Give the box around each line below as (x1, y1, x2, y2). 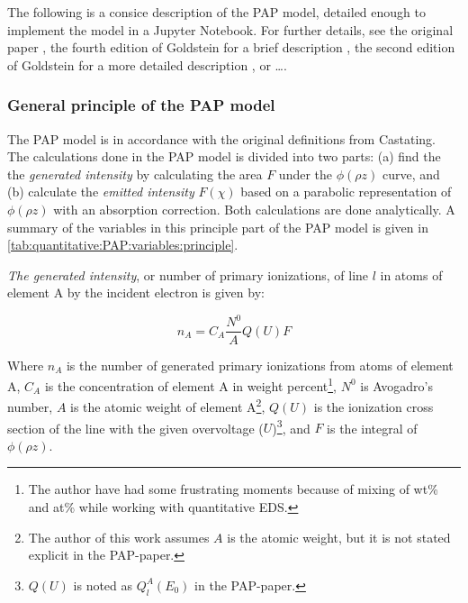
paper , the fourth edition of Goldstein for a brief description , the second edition (7, 38, 455, 57)
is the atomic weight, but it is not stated (227, 527, 451, 546)
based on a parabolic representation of (240, 182, 452, 201)
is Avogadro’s (360, 376, 433, 395)
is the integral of (327, 418, 418, 437)
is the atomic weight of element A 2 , (70, 395, 265, 416)
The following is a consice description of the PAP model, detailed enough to (7, 3, 426, 21)
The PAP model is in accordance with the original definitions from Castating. (7, 129, 436, 148)
